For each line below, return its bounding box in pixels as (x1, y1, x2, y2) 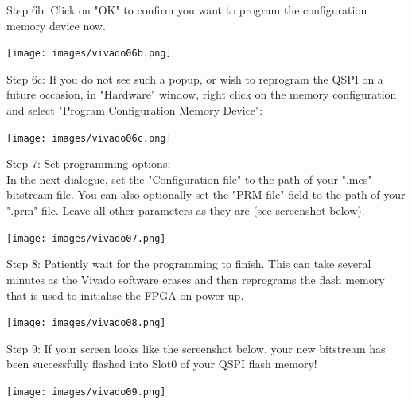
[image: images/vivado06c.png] (6, 132, 172, 144)
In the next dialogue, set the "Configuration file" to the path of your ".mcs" (6, 170, 372, 187)
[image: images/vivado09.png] (6, 386, 166, 398)
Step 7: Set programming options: (6, 155, 171, 172)
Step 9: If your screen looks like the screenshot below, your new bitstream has (6, 340, 386, 356)
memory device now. (6, 17, 106, 33)
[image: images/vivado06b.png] (6, 48, 172, 60)
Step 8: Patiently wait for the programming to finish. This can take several (6, 255, 371, 272)
